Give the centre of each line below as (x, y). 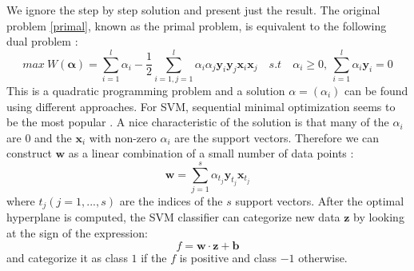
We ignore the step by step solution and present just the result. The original (193, 10)
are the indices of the (171, 201)
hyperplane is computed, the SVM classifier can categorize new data (173, 217)
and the (53, 137)
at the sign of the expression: (77, 233)
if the (154, 257)
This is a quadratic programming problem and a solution (146, 90)
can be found (376, 90)
